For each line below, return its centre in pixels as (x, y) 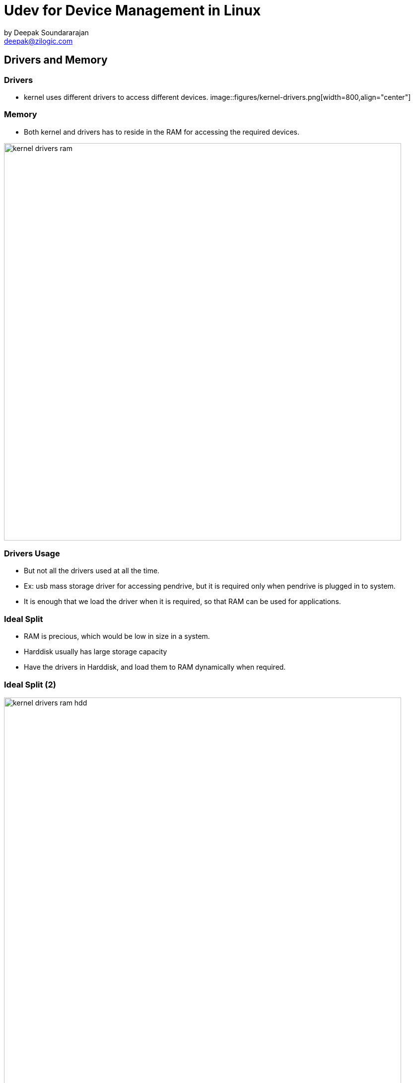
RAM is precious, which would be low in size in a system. (117, 636)
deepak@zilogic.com (38, 41)
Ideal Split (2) (30, 684)
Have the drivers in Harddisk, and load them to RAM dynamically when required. (155, 667)
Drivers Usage (32, 554)
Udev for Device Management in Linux (133, 10)
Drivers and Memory (56, 60)
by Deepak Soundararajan (46, 32)
